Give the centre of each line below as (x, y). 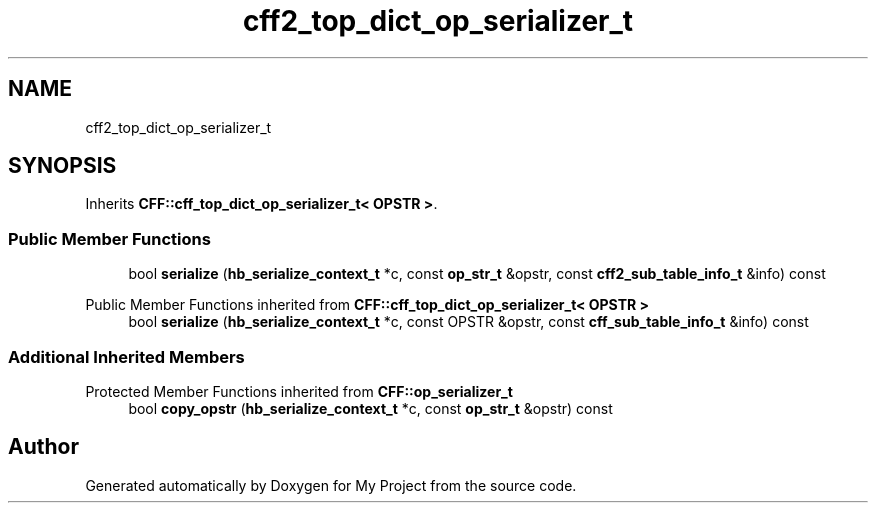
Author (43, 447)
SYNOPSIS (62, 166)
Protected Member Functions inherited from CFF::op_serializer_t (299, 391)
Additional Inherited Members (126, 356)
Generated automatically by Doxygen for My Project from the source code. (331, 485)
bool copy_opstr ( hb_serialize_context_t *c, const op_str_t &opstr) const (370, 408)
